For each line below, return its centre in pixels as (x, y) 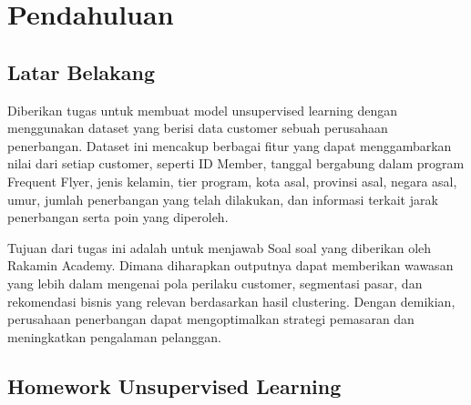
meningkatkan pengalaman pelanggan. (114, 336)
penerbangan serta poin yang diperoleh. (118, 217)
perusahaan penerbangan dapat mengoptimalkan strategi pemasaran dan (211, 319)
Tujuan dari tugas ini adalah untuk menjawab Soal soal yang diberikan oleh (220, 247)
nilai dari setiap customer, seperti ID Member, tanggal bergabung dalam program (236, 163)
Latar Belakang (82, 71)
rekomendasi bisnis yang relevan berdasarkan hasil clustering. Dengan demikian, (231, 301)
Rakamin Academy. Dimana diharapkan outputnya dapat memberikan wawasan (230, 265)
